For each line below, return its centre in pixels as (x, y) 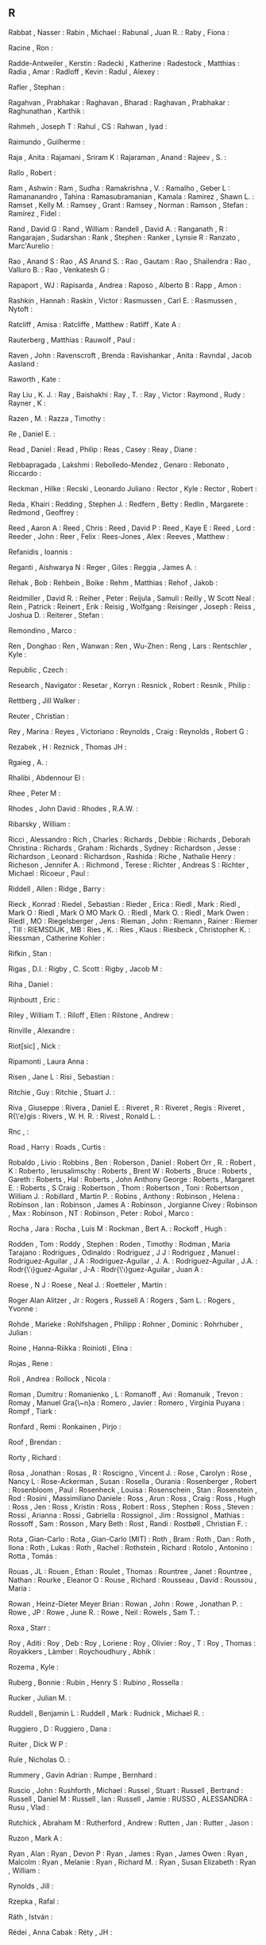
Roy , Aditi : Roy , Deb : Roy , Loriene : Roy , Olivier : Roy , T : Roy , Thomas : (132, 1642)
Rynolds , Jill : (31, 1885)
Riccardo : (25, 473)
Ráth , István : (31, 1916)
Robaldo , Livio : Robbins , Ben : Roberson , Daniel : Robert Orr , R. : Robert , (132, 1162)
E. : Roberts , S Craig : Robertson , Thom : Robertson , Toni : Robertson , (126, 1187)
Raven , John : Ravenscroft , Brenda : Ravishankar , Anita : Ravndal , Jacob (130, 355)
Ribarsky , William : (39, 824)
